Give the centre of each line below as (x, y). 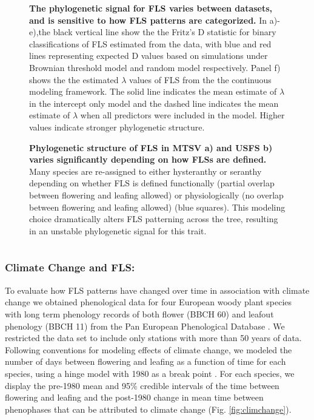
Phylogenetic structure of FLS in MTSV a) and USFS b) (151, 147)
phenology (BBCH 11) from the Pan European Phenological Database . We (145, 326)
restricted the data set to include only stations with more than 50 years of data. (153, 338)
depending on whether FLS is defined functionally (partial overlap (152, 183)
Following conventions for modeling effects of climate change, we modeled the (149, 349)
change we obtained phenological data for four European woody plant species (149, 302)
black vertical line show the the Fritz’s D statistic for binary (165, 32)
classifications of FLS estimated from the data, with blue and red (150, 43)
